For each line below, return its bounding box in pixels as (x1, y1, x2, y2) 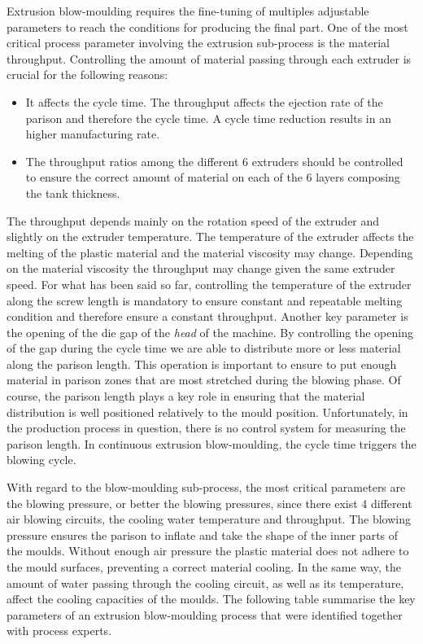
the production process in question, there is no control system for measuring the (7, 419, 406, 436)
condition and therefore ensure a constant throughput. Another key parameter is (7, 308, 408, 325)
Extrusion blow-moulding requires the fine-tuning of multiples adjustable (7, 2, 369, 19)
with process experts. (7, 622, 112, 639)
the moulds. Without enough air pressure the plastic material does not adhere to (7, 542, 409, 559)
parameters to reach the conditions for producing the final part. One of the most (7, 18, 408, 35)
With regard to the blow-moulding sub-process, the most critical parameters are (7, 479, 406, 496)
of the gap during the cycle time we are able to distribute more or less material (7, 340, 401, 357)
